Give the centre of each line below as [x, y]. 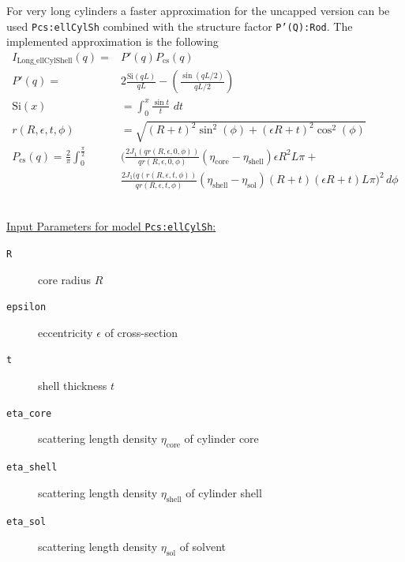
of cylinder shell [224, 492]
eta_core [29, 413]
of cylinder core [221, 438]
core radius [65, 279]
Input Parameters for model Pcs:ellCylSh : [111, 226]
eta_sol [26, 521]
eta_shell [32, 468]
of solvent [203, 547]
